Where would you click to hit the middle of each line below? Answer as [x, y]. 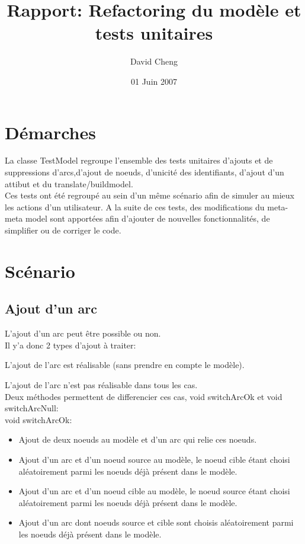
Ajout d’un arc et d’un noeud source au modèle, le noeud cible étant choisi [154, 459]
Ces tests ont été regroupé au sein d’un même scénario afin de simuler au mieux [150, 195]
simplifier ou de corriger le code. [63, 230]
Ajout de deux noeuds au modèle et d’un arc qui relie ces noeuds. [138, 439]
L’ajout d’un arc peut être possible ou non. [83, 333]
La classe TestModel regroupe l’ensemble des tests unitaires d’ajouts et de [139, 160]
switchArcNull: [32, 408]
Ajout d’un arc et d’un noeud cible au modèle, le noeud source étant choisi [154, 491]
